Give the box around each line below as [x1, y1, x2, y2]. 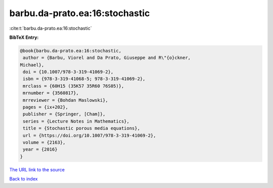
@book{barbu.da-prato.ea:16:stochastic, [20, 48, 121, 53]
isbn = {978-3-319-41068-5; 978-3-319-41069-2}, [23, 76, 146, 82]
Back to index [9, 176, 38, 182]
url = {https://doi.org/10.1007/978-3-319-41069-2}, [23, 133, 156, 138]
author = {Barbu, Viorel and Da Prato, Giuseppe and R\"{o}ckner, [23, 55, 191, 60]
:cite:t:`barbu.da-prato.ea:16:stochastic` [9, 25, 92, 31]
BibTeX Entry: [9, 34, 39, 40]
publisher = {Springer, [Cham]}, [23, 111, 106, 117]
